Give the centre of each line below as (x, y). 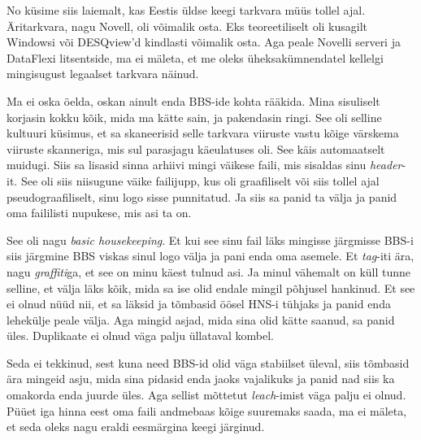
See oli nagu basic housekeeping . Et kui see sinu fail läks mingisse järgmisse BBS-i (210, 240)
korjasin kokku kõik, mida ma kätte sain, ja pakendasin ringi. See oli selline (194, 117)
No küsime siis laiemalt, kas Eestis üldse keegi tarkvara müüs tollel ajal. (186, 10)
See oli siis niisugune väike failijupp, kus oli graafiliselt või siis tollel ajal (200, 180)
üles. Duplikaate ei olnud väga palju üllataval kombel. (140, 335)
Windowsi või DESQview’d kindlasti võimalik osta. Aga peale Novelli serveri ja (204, 42)
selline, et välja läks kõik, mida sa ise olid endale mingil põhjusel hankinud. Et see (211, 288)
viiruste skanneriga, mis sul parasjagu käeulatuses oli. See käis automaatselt (196, 148)
